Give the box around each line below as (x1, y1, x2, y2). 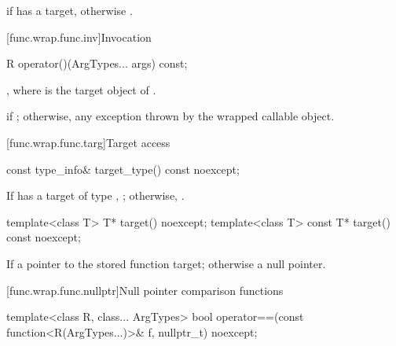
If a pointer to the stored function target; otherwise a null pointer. (6, 255, 326, 271)
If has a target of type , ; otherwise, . (6, 187, 185, 204)
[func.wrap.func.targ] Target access (6, 134, 170, 150)
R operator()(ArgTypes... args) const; (6, 55, 188, 72)
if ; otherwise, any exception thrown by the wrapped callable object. (6, 108, 335, 124)
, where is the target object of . (6, 81, 156, 98)
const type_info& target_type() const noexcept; (6, 160, 240, 177)
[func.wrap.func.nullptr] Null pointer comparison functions (6, 282, 284, 298)
